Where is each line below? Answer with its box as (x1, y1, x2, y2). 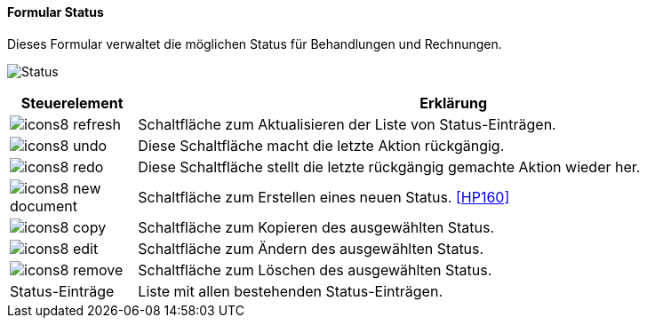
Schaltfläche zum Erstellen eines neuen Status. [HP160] (138, 187, 510, 206)
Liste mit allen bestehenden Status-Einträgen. (138, 281, 443, 300)
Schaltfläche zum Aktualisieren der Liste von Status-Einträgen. (138, 115, 556, 133)
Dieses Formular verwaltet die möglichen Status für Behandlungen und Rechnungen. (7, 36, 502, 52)
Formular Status (7, 4, 104, 20)
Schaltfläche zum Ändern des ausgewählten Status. (138, 239, 484, 258)
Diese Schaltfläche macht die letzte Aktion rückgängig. (138, 136, 505, 155)
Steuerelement (20, 93, 124, 112)
